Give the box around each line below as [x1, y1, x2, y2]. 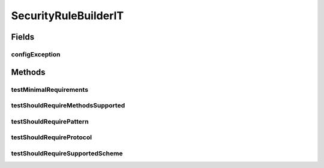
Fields [11, 32, 35, 42]
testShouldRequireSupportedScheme [11, 149, 123, 157]
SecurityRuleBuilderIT [11, 9, 124, 22]
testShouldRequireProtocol [11, 133, 92, 142]
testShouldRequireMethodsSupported [11, 101, 125, 110]
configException [11, 50, 61, 58]
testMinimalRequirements [11, 85, 89, 94]
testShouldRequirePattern [11, 117, 89, 125]
